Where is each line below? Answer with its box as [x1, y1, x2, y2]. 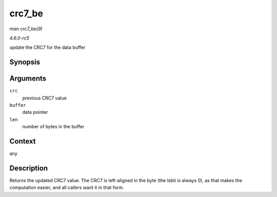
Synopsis [9, 58, 41, 67]
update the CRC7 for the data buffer [9, 44, 86, 51]
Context [9, 137, 36, 146]
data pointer [22, 109, 48, 115]
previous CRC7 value [22, 95, 67, 101]
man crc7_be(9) [9, 26, 43, 32]
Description [9, 164, 48, 172]
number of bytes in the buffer [22, 124, 85, 130]
